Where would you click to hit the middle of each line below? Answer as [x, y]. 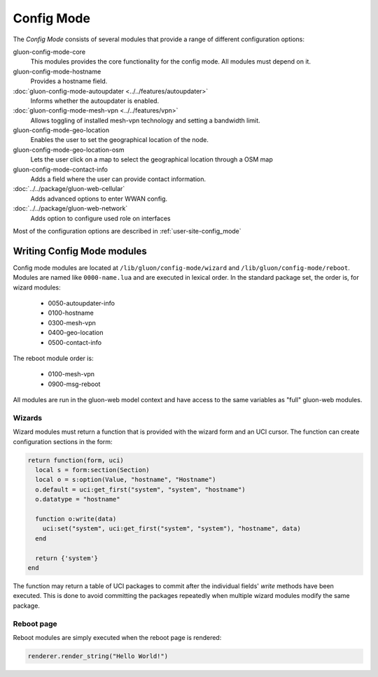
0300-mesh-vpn [72, 322]
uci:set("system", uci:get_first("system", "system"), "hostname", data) [171, 529]
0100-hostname [71, 313]
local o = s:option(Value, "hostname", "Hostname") [126, 480]
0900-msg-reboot [74, 384]
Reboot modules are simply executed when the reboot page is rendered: [117, 637]
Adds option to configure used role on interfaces [100, 218]
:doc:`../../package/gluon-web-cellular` [69, 189]
